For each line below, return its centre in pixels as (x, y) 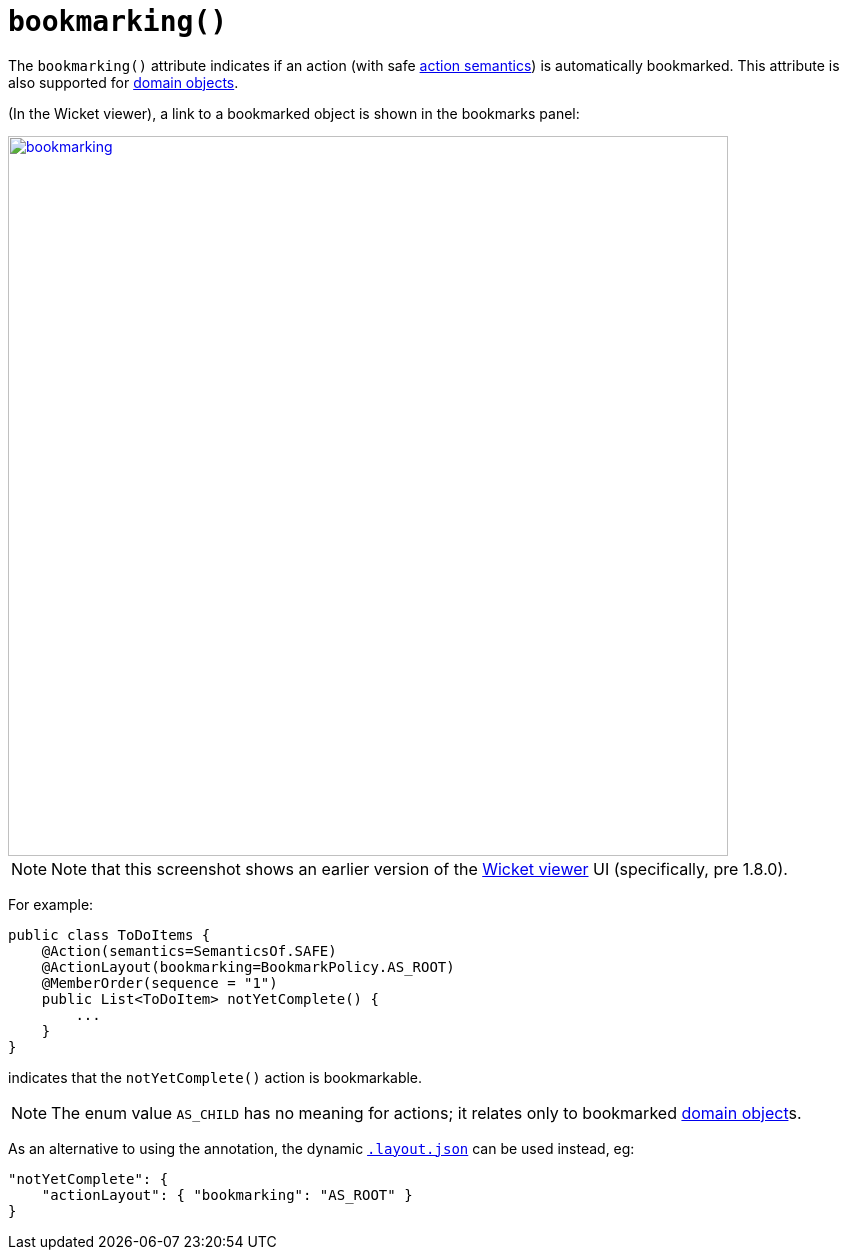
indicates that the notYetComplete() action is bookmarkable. (215, 1077)
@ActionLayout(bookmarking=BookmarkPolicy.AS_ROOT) (248, 966)
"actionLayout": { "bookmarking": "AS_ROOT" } (227, 1194)
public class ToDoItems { (109, 934)
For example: (51, 904)
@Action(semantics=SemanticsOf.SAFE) (189, 950)
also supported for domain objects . (123, 82)
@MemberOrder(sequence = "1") (159, 982)
